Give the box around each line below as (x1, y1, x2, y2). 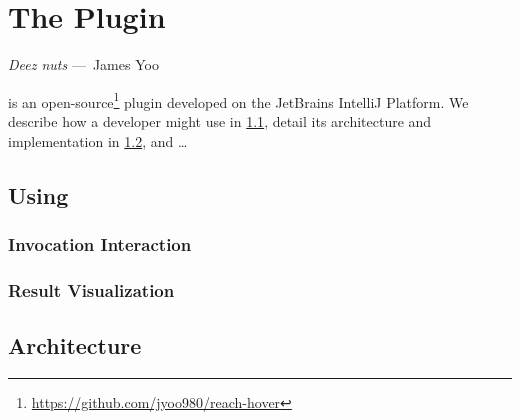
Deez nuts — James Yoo (8, 54, 159, 75)
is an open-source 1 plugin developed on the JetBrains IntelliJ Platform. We (8, 88, 469, 112)
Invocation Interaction (8, 231, 192, 256)
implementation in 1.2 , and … (8, 130, 188, 151)
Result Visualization (8, 277, 175, 302)
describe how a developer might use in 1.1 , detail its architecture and (8, 110, 432, 131)
